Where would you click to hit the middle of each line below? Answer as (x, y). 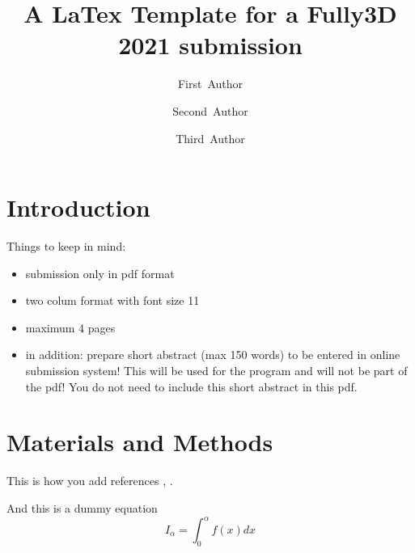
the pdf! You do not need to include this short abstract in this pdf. (191, 386)
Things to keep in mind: (66, 246)
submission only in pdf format (100, 273)
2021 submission (210, 45)
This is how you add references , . (90, 481)
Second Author (210, 110)
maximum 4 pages (70, 327)
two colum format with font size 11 (112, 300)
